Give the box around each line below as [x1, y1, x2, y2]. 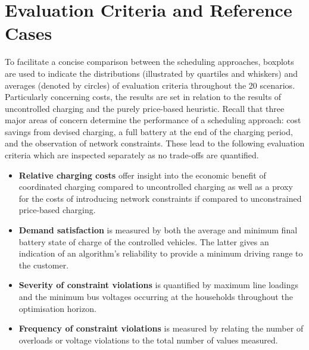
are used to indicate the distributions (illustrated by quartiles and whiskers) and [5, 67, 298, 79]
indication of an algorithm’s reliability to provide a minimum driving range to [18, 247, 303, 260]
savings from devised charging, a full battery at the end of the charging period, [5, 125, 293, 137]
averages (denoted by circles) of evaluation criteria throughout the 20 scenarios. [5, 79, 295, 91]
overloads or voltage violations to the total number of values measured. [18, 333, 278, 346]
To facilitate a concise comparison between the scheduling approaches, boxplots [5, 55, 294, 68]
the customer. [18, 258, 69, 271]
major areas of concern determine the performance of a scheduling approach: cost [5, 114, 301, 126]
